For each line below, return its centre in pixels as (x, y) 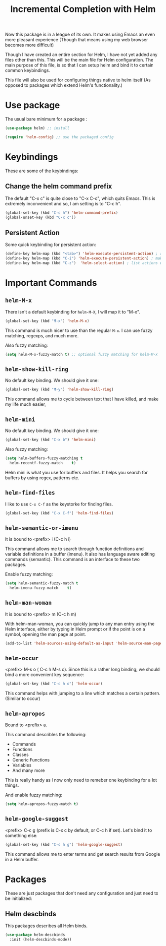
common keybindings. (28, 70)
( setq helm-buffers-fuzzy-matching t (44, 458)
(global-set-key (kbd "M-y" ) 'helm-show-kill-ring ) (59, 390)
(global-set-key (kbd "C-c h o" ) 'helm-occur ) (54, 684)
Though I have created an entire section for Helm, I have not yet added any (81, 55)
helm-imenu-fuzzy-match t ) (41, 588)
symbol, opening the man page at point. (46, 634)
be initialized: (19, 898)
